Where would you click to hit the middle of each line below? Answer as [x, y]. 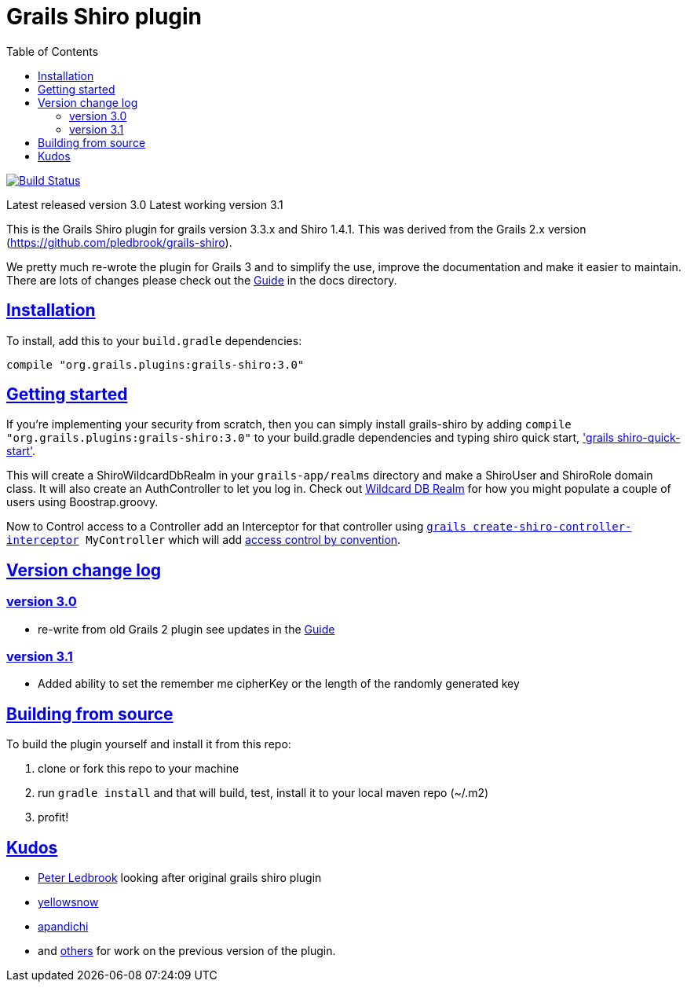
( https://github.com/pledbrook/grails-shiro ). [119, 242]
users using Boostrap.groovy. [82, 502]
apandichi [63, 927]
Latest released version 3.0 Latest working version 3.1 [145, 204]
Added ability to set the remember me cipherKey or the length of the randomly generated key [279, 684]
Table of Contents [53, 51]
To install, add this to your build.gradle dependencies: [154, 340]
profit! [53, 817]
